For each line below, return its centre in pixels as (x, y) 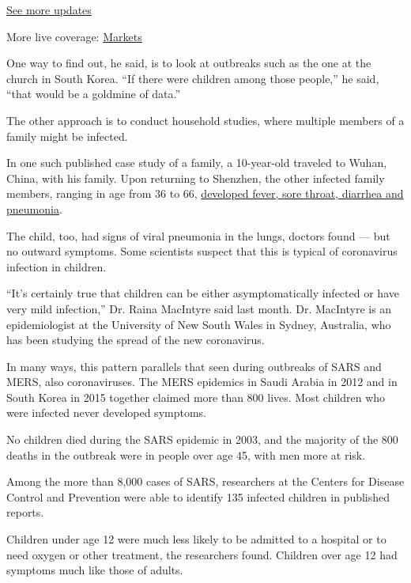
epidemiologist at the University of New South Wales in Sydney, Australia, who (199, 324)
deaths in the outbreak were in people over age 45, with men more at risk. (186, 454)
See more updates (49, 9)
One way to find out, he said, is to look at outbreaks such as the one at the (189, 63)
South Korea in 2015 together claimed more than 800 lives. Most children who (196, 397)
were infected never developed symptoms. (106, 413)
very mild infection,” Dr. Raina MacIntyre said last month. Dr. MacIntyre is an (199, 308)
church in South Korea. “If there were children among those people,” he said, (193, 78)
